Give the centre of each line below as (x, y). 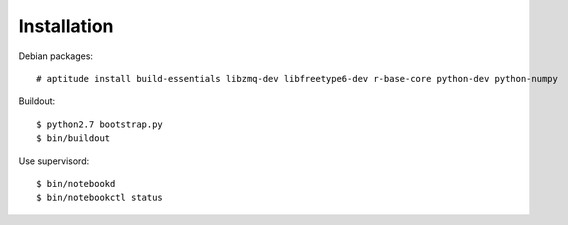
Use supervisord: (54, 161)
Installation (66, 26)
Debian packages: (56, 56)
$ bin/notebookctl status (100, 198)
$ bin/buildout (73, 138)
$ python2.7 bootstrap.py (100, 124)
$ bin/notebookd (76, 183)
